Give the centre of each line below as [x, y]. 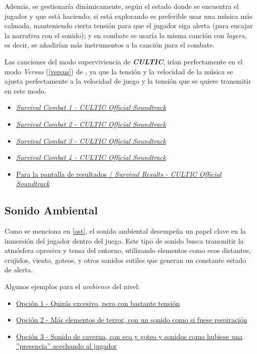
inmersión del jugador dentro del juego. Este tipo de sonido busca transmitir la [124, 240]
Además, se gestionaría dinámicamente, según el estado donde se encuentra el [122, 6]
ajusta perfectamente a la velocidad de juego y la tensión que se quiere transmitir [128, 81]
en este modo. [25, 90]
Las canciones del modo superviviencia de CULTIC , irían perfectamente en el [124, 61]
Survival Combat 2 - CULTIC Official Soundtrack [91, 124]
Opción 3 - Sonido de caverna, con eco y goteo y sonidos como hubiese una [129, 336]
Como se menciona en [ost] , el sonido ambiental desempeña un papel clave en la [125, 231]
